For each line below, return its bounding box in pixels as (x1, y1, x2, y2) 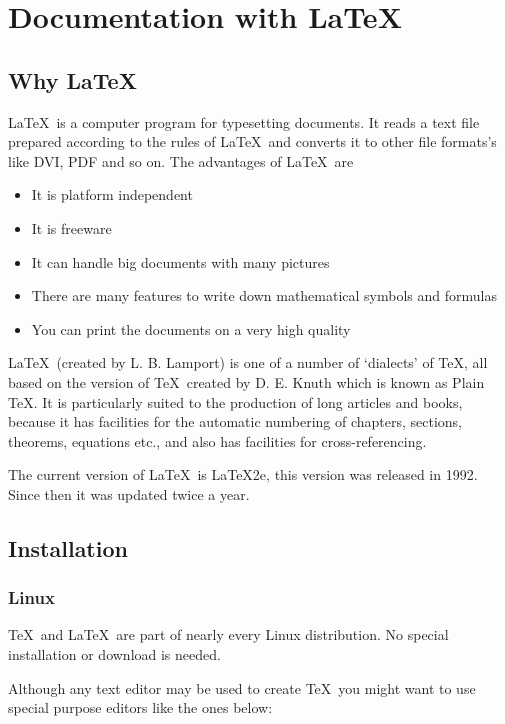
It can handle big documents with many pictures (31, 251, 330, 272)
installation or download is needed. (8, 644, 221, 665)
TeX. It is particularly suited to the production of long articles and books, (8, 391, 463, 412)
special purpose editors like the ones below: (8, 697, 273, 718)
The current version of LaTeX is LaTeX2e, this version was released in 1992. (8, 464, 478, 485)
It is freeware (31, 217, 112, 238)
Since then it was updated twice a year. (8, 483, 250, 504)
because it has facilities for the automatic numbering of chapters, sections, (8, 411, 463, 432)
